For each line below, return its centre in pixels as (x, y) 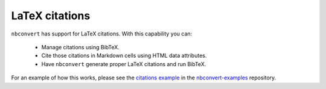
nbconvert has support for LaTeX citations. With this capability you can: (102, 34)
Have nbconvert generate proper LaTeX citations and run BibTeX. (124, 64)
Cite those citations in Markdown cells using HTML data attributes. (124, 56)
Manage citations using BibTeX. (81, 47)
